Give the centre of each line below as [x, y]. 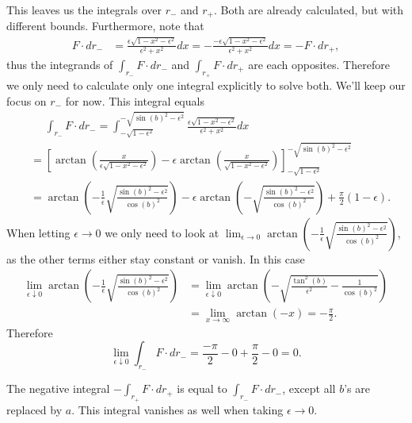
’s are [357, 388]
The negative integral [58, 388]
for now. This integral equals [135, 100]
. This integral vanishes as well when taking [177, 409]
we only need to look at [162, 232]
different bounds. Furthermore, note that [105, 26]
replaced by [34, 409]
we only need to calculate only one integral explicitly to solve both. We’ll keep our [206, 85]
